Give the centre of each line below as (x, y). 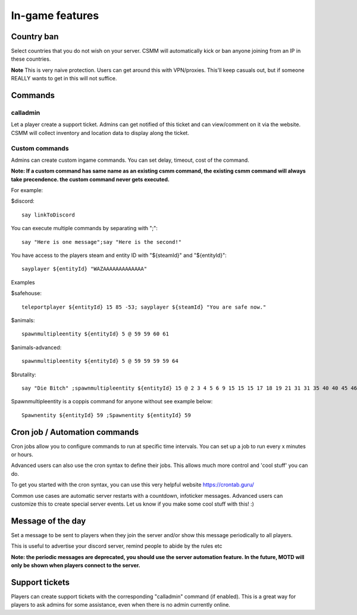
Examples (23, 282)
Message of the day (48, 521)
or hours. (22, 454)
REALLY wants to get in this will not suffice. (64, 79)
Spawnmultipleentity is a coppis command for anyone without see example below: (112, 401)
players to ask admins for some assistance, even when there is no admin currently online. (120, 605)
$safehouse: (26, 293)
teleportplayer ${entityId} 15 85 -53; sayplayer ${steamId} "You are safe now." (144, 307)
